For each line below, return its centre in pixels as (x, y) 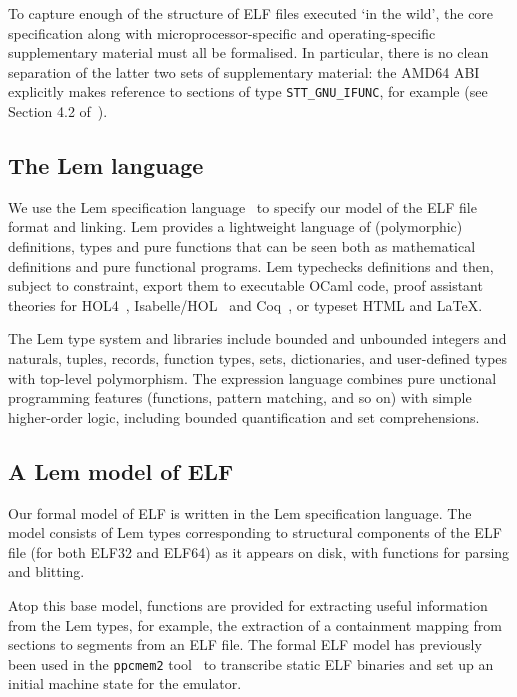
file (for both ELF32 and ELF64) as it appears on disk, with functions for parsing (259, 551)
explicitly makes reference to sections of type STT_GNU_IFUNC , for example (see (248, 91)
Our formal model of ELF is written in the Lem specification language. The (240, 512)
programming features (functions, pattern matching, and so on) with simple (240, 397)
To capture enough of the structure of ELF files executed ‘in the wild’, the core (251, 13)
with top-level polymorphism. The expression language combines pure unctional (252, 377)
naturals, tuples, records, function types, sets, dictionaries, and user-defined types (258, 357)
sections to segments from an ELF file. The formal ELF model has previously (245, 644)
